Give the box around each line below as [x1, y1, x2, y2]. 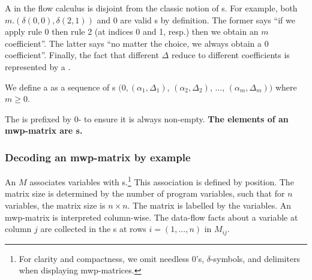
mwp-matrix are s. [5, 124, 83, 137]
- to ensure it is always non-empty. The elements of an [78, 112, 289, 125]
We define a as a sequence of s [5, 80, 116, 93]
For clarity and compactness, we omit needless [19, 252, 190, 264]
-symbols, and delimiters [210, 252, 301, 264]
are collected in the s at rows [40, 222, 146, 235]
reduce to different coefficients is [171, 49, 290, 61]
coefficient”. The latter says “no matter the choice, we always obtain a [5, 37, 262, 49]
